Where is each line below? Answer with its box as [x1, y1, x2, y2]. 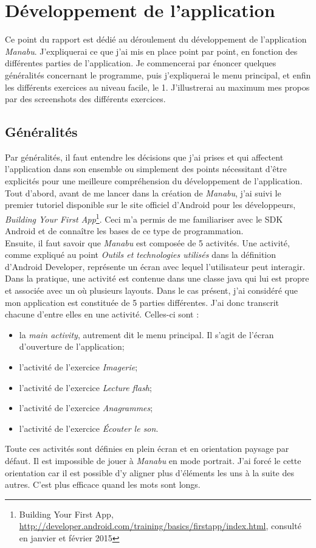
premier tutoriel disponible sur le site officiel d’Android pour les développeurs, [5, 198, 296, 211]
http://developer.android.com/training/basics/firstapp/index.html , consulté [19, 519, 301, 532]
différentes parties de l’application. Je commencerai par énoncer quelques [5, 57, 276, 69]
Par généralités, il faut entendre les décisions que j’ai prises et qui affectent [5, 150, 284, 163]
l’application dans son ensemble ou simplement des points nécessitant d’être [5, 162, 287, 175]
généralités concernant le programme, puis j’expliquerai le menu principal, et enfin [5, 68, 311, 81]
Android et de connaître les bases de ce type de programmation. [5, 224, 244, 237]
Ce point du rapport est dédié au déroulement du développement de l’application [5, 33, 307, 46]
